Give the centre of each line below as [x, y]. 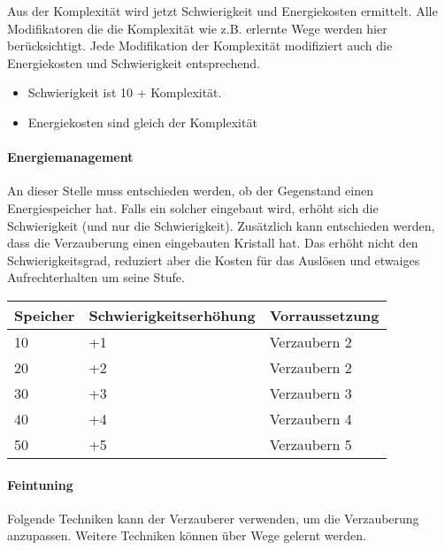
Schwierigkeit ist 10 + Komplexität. [125, 92]
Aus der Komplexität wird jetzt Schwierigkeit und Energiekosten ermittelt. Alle [222, 11]
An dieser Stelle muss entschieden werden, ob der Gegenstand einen [190, 191]
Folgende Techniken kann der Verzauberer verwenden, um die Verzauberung [213, 518]
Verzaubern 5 [311, 444]
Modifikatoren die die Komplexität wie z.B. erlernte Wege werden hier [197, 28]
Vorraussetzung [324, 315]
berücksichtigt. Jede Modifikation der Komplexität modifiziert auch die [200, 46]
